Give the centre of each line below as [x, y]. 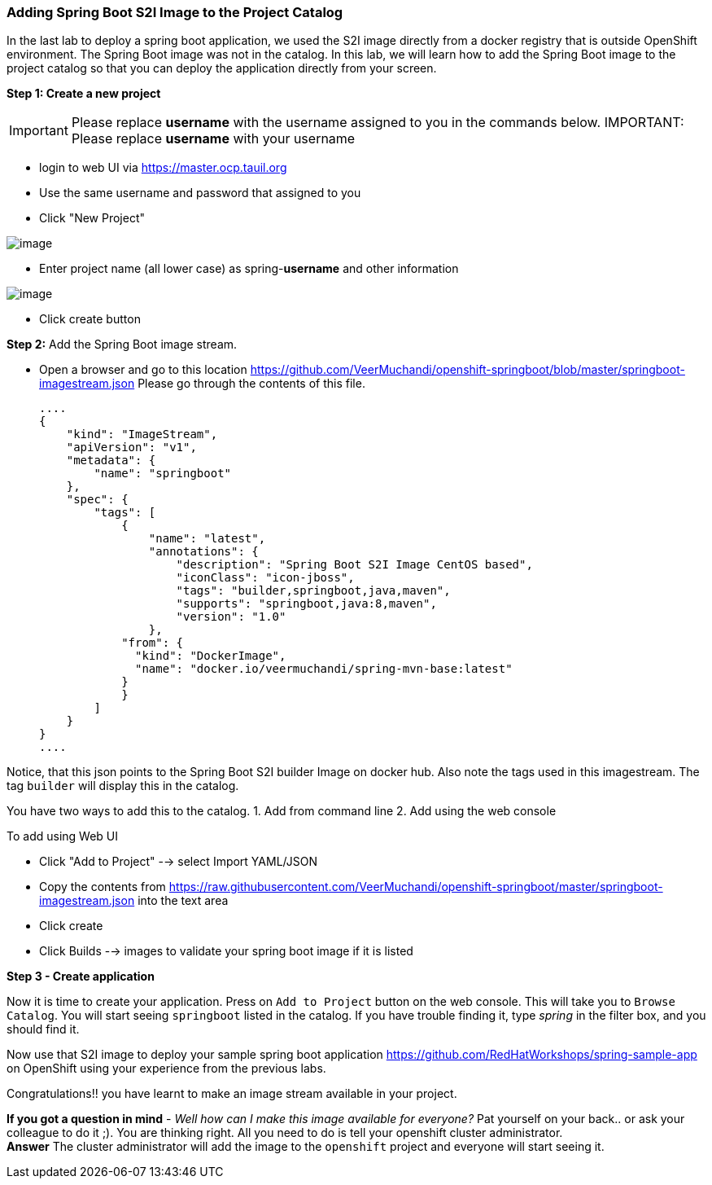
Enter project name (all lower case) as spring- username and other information [249, 269]
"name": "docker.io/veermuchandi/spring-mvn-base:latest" [324, 669]
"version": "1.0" [231, 617]
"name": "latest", [207, 539]
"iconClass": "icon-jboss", [265, 578]
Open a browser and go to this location [143, 370]
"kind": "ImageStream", [142, 434]
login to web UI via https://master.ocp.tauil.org [163, 168]
